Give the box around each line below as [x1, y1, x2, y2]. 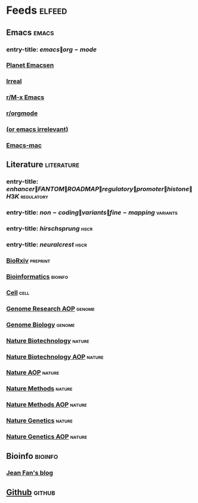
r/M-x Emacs [6, 93, 45, 101]
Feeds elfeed [6, 4, 67, 17]
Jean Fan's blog [6, 469, 54, 477]
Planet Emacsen [6, 61, 54, 69]
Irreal [6, 77, 22, 85]
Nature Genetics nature [6, 416, 73, 425]
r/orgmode [6, 109, 38, 118]
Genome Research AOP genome [6, 304, 95, 313]
